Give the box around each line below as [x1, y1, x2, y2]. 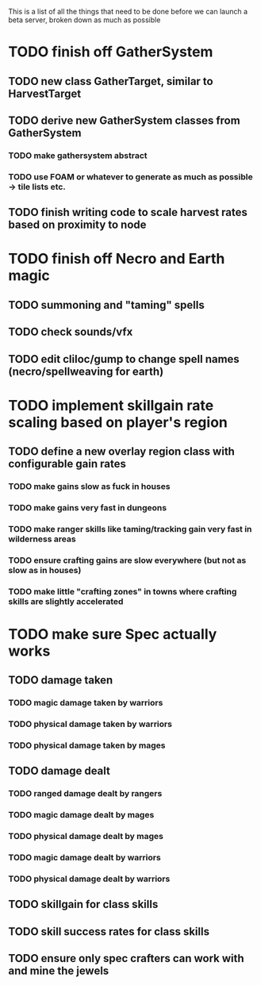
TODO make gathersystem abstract [8, 150, 148, 161]
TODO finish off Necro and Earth [8, 250, 225, 268]
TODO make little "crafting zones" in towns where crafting [8, 586, 237, 597]
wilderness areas [8, 533, 77, 544]
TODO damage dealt [8, 764, 111, 778]
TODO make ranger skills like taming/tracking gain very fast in [8, 523, 252, 534]
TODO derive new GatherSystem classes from [8, 114, 240, 127]
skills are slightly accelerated [8, 595, 124, 606]
